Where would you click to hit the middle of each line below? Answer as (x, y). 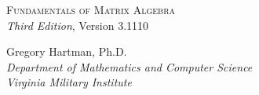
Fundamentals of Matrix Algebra (91, 9)
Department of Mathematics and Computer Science (129, 66)
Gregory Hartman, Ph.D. (67, 51)
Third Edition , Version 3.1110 (78, 25)
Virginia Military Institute (69, 82)
